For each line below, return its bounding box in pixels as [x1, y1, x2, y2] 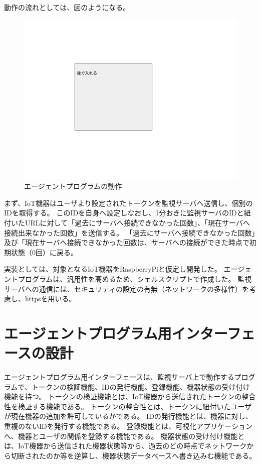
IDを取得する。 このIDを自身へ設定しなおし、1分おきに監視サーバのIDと [4, 207, 244, 218]
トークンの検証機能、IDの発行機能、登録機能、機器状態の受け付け [32, 381, 250, 392]
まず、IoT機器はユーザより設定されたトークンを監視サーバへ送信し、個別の [4, 197, 253, 208]
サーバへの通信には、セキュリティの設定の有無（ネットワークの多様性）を [4, 283, 249, 294]
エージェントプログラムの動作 [24, 181, 122, 191]
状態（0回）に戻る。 [11, 247, 78, 257]
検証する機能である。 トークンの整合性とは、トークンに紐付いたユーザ [18, 401, 252, 411]
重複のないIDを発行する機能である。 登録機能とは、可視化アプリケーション [4, 421, 252, 431]
